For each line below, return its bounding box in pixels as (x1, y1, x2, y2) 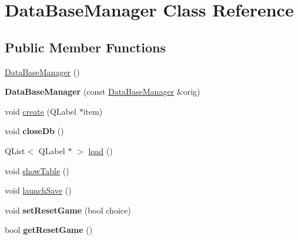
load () (88, 144, 113, 156)
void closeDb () (5, 125, 64, 137)
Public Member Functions (5, 38, 166, 56)
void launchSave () (5, 184, 72, 196)
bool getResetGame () (5, 224, 93, 236)
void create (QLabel (5, 105, 76, 117)
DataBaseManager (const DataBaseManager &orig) (5, 85, 200, 98)
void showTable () (5, 164, 69, 176)
